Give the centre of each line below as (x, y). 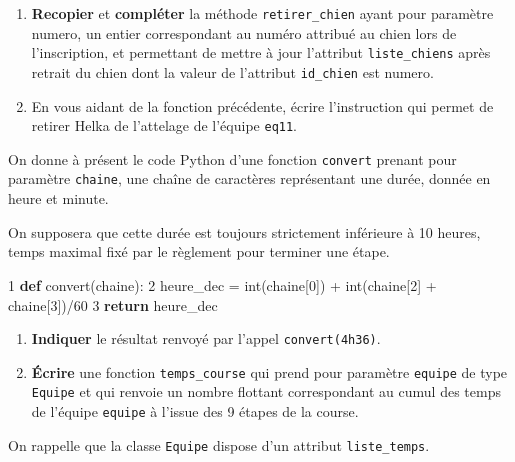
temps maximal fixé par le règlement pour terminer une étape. (199, 251)
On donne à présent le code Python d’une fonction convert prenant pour (232, 158)
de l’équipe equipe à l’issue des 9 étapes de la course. (195, 411)
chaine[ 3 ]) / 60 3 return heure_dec (113, 304)
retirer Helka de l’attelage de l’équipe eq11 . (164, 125)
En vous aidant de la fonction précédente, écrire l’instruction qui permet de (262, 105)
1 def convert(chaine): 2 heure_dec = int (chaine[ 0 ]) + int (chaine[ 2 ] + (222, 284)
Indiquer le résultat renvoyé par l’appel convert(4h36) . (206, 338)
